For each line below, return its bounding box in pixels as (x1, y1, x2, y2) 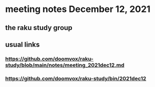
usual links (5, 40, 40, 48)
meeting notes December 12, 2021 (5, 3, 151, 15)
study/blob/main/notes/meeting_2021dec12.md (5, 61, 125, 68)
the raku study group (5, 23, 73, 32)
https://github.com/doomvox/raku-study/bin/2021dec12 (5, 75, 146, 82)
